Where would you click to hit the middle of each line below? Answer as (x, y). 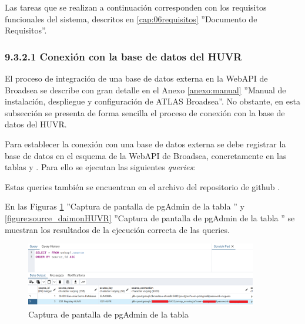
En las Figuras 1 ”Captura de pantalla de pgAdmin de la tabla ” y (125, 206)
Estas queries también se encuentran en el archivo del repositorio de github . (143, 186)
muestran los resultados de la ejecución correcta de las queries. (117, 229)
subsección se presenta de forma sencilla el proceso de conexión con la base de (145, 112)
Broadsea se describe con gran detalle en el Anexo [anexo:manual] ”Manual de (145, 90)
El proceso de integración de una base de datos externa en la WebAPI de (136, 78)
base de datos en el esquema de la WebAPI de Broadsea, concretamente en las (146, 155)
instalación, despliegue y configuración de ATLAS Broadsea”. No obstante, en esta (152, 101)
